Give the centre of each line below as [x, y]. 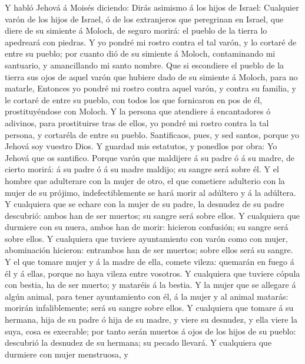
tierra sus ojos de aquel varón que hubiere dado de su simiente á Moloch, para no [151, 76]
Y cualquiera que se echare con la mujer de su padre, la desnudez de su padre [145, 204]
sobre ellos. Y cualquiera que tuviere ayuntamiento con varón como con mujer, [146, 238]
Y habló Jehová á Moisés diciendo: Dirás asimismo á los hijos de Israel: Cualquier [152, 7]
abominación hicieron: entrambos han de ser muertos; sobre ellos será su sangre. [149, 250]
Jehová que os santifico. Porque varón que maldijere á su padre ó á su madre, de [150, 157]
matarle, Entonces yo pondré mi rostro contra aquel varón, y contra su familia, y [150, 88]
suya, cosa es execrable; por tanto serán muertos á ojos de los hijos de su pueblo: [150, 331]
